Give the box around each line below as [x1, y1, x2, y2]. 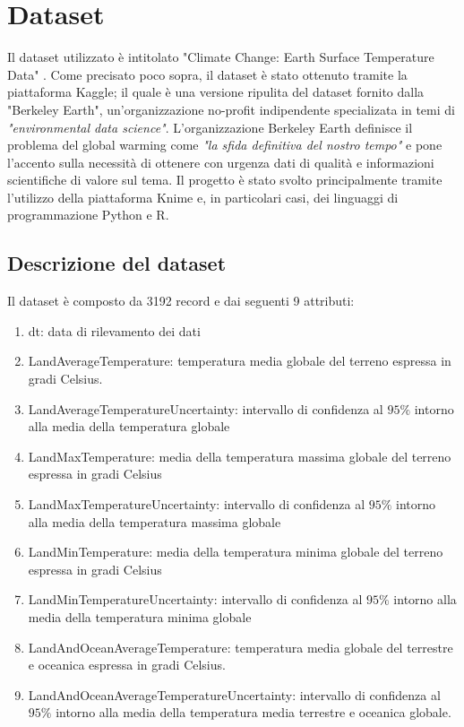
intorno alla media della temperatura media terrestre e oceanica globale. [56, 703, 451, 722]
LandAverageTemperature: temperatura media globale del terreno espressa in [28, 351, 451, 370]
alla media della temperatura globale [28, 417, 230, 436]
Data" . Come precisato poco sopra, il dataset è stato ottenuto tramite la [7, 65, 408, 83]
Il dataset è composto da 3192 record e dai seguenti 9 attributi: [7, 291, 355, 310]
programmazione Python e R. [7, 205, 169, 224]
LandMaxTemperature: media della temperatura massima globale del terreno [28, 446, 451, 465]
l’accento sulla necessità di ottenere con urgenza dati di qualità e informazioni [7, 152, 434, 171]
